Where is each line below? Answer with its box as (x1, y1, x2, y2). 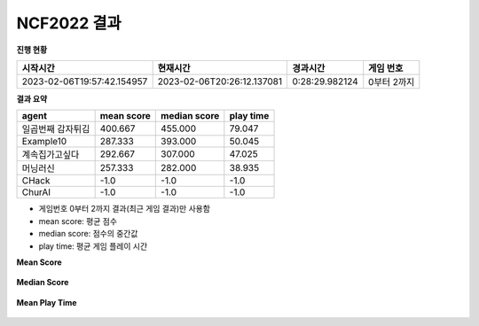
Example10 (21, 136, 67, 148)
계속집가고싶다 (21, 149, 80, 161)
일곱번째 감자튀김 (21, 123, 90, 136)
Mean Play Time (16, 297, 77, 307)
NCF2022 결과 (16, 13, 122, 33)
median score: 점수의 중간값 (38, 229, 138, 239)
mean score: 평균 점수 (38, 215, 118, 226)
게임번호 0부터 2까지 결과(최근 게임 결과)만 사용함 (38, 204, 210, 214)
